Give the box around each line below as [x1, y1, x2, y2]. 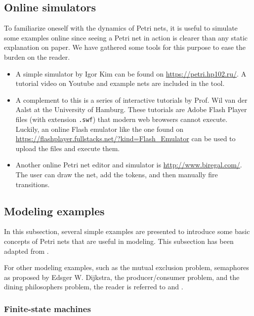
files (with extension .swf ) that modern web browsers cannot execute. [15, 114, 228, 124]
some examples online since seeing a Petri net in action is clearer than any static [4, 32, 248, 42]
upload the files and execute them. [15, 143, 120, 153]
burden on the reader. [4, 51, 70, 62]
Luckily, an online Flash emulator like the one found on [15, 123, 184, 134]
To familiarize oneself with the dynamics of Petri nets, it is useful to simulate [4, 23, 238, 33]
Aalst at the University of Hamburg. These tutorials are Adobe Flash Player [15, 104, 247, 115]
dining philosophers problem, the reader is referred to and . [4, 281, 183, 292]
